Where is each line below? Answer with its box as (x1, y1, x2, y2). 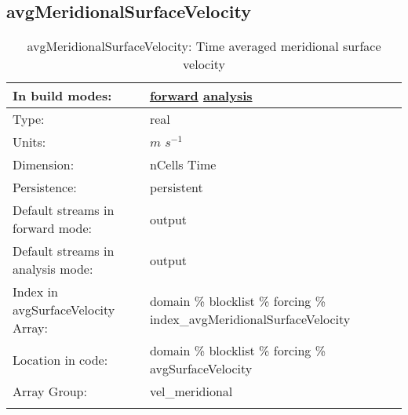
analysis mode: (13, 260, 93, 278)
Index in (13, 282, 58, 301)
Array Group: (13, 382, 87, 401)
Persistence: (13, 178, 77, 197)
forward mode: (13, 219, 92, 238)
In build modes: (13, 86, 112, 105)
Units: (13, 133, 46, 151)
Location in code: (13, 350, 108, 369)
